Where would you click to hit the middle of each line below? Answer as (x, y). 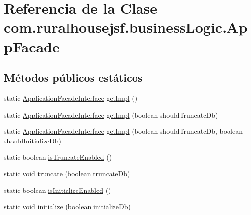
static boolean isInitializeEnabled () (57, 190)
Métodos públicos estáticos (73, 78)
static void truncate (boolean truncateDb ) (67, 173)
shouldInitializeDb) (33, 140)
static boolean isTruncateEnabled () (58, 157)
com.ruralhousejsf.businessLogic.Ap (126, 27)
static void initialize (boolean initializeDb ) (67, 206)
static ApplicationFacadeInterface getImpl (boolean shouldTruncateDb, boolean (123, 131)
